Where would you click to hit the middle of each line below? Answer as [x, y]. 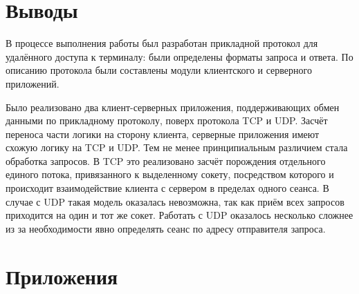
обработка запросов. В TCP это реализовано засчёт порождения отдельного [166, 160]
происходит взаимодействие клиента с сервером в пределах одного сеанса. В [167, 188]
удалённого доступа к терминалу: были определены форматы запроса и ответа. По [179, 56]
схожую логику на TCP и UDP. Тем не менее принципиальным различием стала [177, 147]
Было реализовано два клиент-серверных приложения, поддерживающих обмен [173, 107]
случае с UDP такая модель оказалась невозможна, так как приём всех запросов [175, 201]
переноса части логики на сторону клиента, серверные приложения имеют [163, 134]
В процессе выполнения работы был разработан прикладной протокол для [162, 43]
